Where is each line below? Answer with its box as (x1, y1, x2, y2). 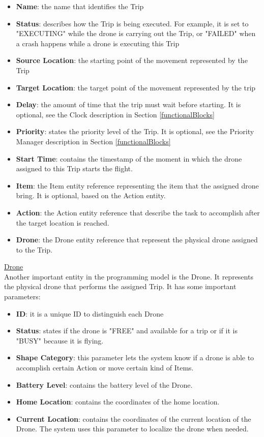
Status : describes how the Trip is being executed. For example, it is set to (16, 18, 249, 28)
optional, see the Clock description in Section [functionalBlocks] (16, 109, 215, 119)
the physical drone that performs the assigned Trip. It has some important (4, 281, 237, 292)
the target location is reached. (16, 217, 109, 228)
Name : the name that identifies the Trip (16, 1, 144, 11)
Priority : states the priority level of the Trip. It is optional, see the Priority (16, 126, 254, 137)
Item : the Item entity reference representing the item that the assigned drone (16, 180, 259, 191)
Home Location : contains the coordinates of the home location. (16, 396, 220, 407)
